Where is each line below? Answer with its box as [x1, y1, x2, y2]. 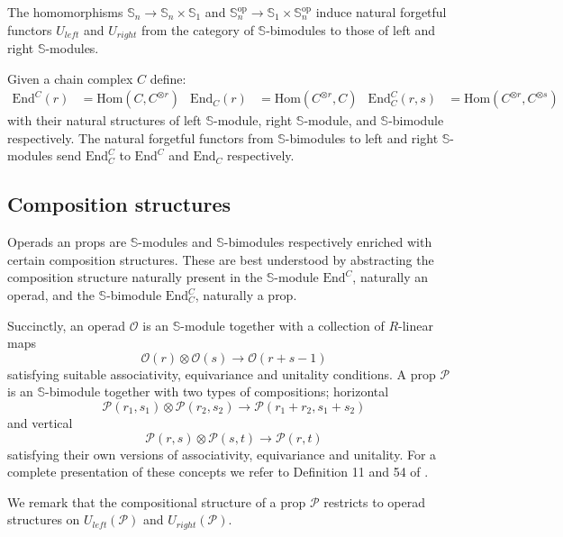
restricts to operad [323, 492, 425, 511]
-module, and [304, 111, 377, 130]
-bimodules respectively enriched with [223, 232, 432, 251]
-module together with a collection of [180, 315, 385, 334]
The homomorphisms [7, 3, 123, 21]
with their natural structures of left [7, 111, 202, 130]
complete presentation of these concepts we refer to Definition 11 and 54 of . [7, 462, 429, 481]
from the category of [141, 20, 254, 39]
